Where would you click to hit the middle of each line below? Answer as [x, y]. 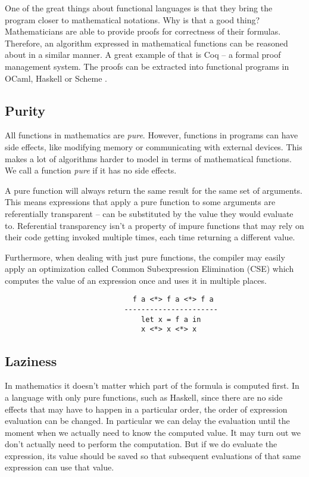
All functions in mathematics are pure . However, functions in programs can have [152, 135]
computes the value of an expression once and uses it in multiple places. [136, 280]
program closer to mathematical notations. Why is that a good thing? [132, 19]
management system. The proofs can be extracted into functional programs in [147, 66]
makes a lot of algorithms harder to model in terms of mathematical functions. [148, 158]
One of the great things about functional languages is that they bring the [139, 8]
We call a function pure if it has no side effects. [91, 170]
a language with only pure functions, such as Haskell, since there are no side [144, 397]
